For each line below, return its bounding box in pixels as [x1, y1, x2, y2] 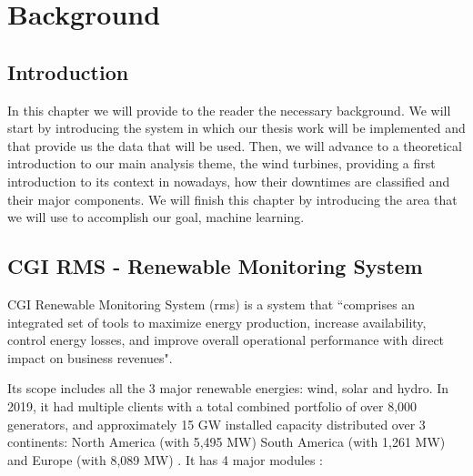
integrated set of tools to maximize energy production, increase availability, [7, 312, 427, 331]
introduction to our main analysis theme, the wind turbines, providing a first [7, 154, 436, 173]
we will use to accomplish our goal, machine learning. [7, 208, 305, 227]
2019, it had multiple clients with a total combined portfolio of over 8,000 [7, 396, 418, 415]
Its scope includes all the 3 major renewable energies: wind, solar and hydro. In [7, 379, 449, 398]
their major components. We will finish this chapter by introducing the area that [7, 189, 458, 208]
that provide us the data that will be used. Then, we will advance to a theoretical [7, 136, 462, 155]
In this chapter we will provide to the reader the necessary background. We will [7, 100, 451, 119]
